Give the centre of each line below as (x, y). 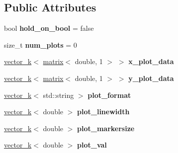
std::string (58, 95)
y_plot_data (151, 78)
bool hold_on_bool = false (49, 28)
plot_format (109, 95)
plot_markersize (106, 128)
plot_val (92, 145)
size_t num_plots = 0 (41, 44)
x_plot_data (151, 61)
